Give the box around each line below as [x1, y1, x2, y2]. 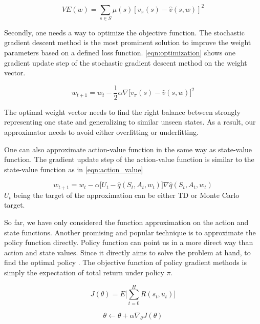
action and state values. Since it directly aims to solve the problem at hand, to [4, 247, 251, 257]
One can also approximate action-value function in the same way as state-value [4, 144, 252, 154]
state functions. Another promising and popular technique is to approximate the [4, 227, 256, 237]
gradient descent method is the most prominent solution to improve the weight [4, 37, 251, 48]
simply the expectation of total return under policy [4, 267, 164, 278]
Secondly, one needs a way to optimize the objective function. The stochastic [4, 27, 245, 37]
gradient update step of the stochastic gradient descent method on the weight [4, 57, 247, 68]
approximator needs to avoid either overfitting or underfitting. [4, 127, 199, 137]
